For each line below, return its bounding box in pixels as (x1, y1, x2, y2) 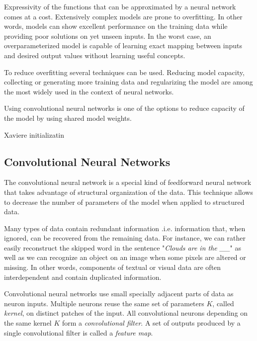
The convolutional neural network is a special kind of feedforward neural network (4, 177, 252, 187)
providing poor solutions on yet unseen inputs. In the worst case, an (4, 30, 211, 41)
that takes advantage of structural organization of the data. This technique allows (4, 186, 253, 197)
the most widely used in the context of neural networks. (4, 86, 174, 96)
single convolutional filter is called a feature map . (4, 327, 153, 338)
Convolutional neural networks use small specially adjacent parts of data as (4, 288, 234, 299)
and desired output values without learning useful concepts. (4, 50, 185, 60)
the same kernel (4, 318, 52, 328)
